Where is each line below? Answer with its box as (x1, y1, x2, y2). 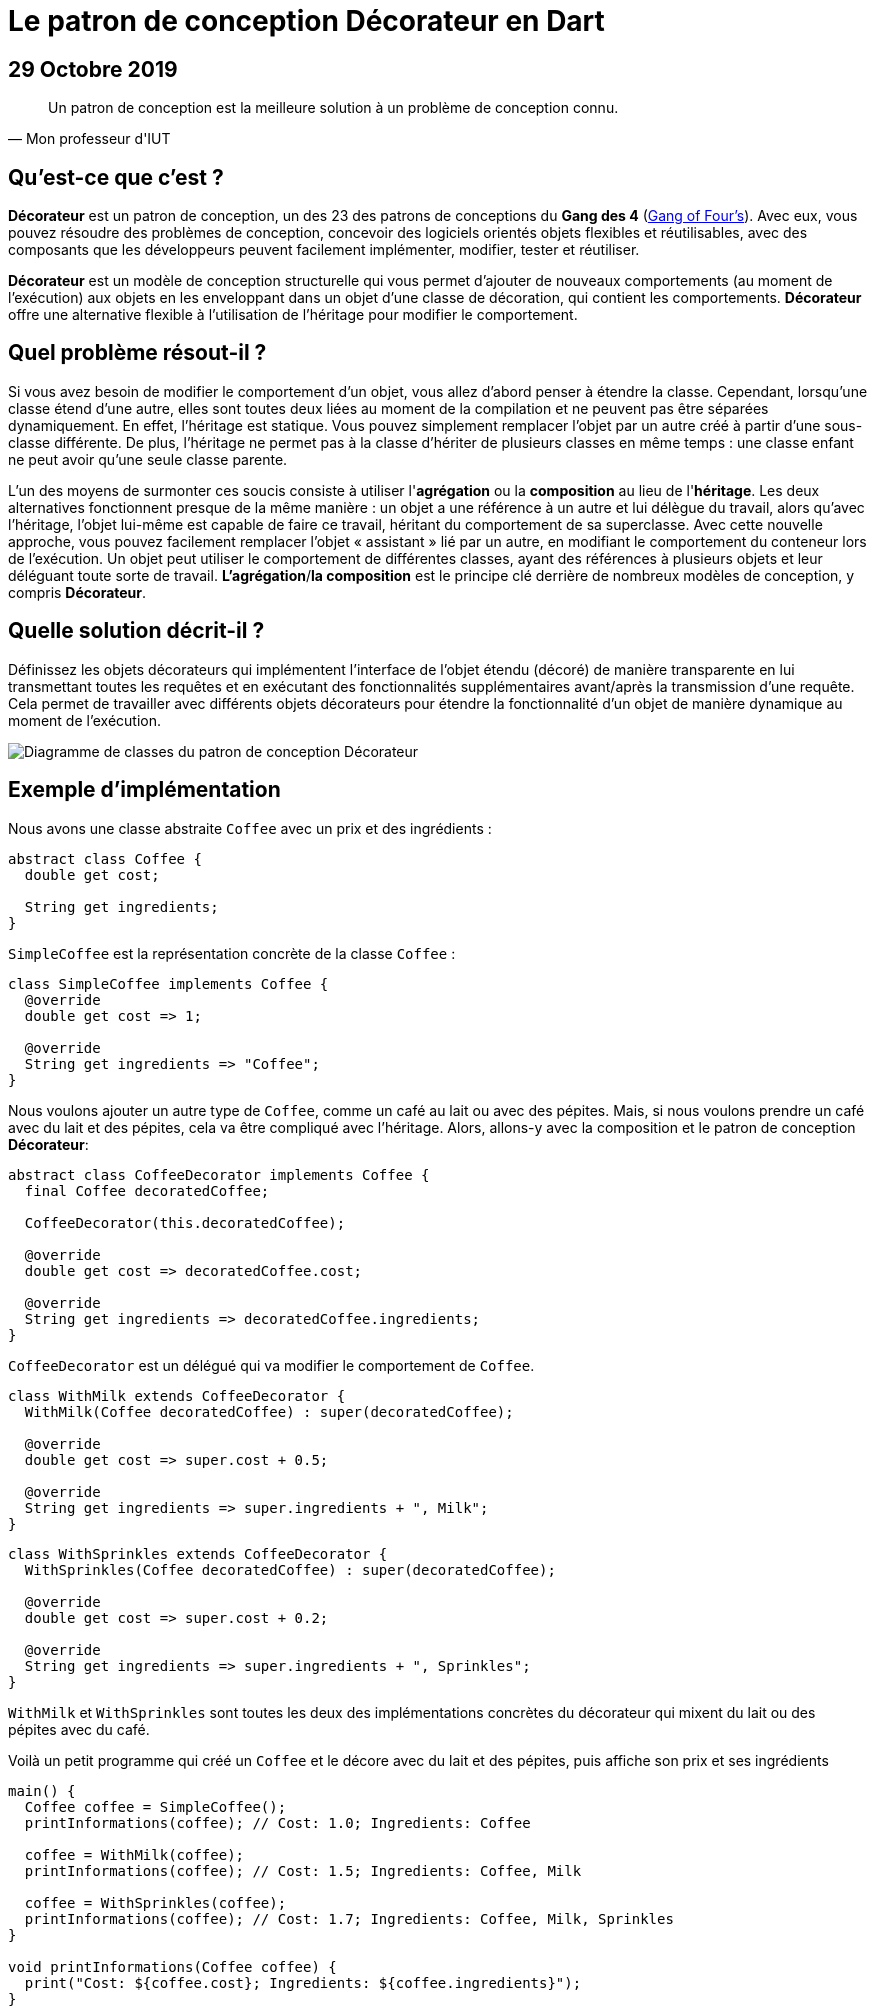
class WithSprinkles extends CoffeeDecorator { (8, 1545, 388, 1562)
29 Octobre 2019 (8, 56, 178, 82)
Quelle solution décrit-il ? (8, 618, 265, 644)
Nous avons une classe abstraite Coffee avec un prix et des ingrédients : (8, 819, 492, 837)
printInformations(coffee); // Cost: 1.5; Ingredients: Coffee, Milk (24, 1862, 582, 1879)
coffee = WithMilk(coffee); (24, 1846, 245, 1863)
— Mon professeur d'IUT (8, 130, 171, 148)
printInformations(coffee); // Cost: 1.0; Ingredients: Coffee (24, 1814, 531, 1831)
